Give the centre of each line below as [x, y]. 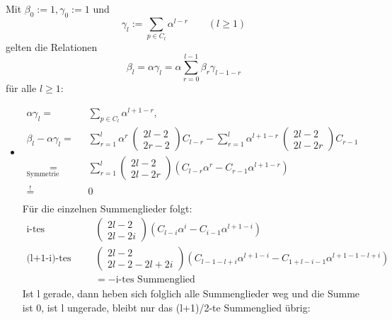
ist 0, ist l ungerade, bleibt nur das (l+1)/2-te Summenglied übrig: [166, 307]
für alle [21, 88]
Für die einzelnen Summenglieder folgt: [107, 208]
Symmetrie [43, 174]
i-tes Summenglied [155, 280]
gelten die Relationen [52, 46]
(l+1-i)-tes [49, 259]
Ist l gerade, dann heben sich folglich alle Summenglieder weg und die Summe [191, 293]
